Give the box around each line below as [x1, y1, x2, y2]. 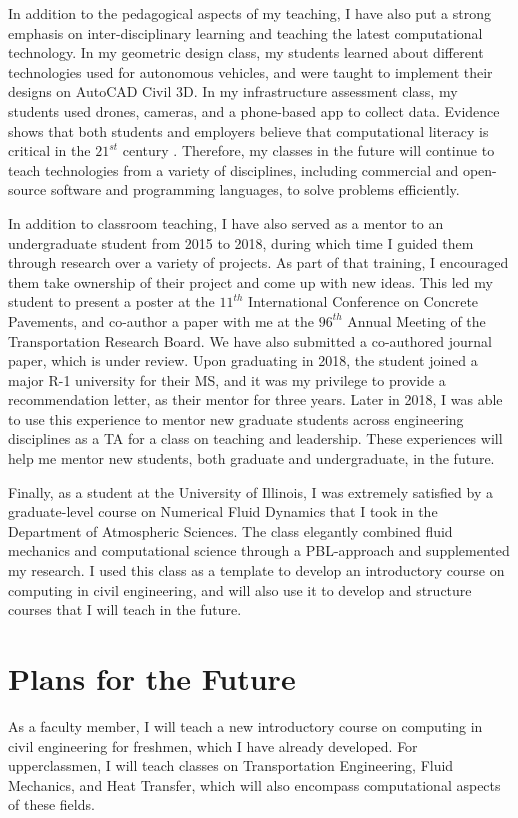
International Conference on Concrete [248, 291, 479, 312]
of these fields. [8, 794, 95, 815]
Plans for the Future [8, 658, 296, 698]
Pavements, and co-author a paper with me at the [8, 310, 314, 331]
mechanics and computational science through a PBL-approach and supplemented [8, 540, 510, 561]
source [8, 179, 47, 200]
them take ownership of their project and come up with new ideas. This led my [8, 271, 493, 292]
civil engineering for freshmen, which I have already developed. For [8, 735, 418, 756]
